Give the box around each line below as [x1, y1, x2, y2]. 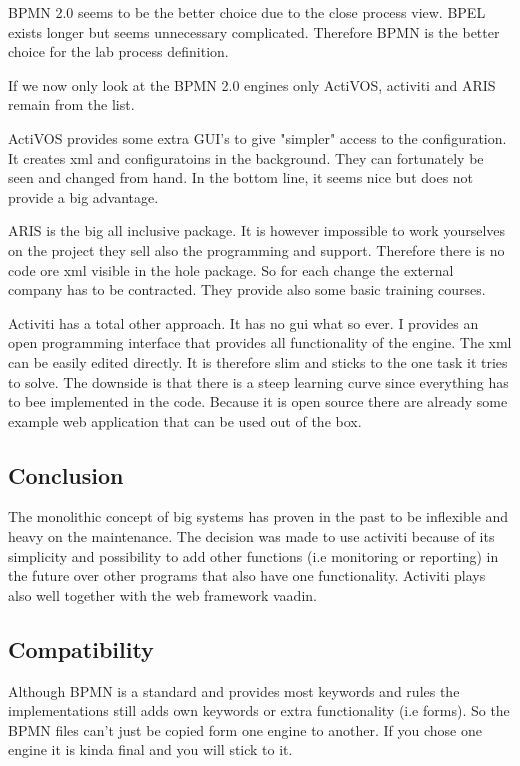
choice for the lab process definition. [8, 41, 229, 62]
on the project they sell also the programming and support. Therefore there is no [8, 239, 505, 260]
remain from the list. [8, 94, 135, 115]
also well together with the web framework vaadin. [8, 584, 317, 605]
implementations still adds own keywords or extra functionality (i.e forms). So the [8, 700, 510, 721]
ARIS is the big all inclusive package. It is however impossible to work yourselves [8, 220, 506, 241]
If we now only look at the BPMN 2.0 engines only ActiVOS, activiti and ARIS [8, 74, 496, 95]
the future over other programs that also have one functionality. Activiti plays [8, 565, 486, 586]
